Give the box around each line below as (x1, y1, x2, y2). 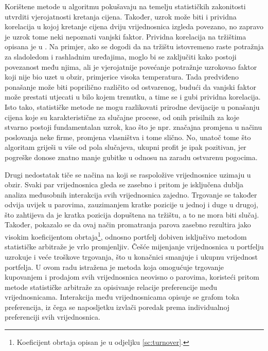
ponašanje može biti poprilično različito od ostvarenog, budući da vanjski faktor (5, 81, 256, 92)
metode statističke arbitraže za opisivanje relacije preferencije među (5, 281, 217, 292)
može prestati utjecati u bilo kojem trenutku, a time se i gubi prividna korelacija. (5, 91, 261, 102)
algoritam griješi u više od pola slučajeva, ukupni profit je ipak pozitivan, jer (5, 142, 246, 152)
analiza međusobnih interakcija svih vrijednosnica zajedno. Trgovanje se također (5, 189, 257, 200)
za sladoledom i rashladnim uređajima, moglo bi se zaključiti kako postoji (5, 51, 237, 62)
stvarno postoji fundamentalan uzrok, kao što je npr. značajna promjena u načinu (5, 122, 262, 132)
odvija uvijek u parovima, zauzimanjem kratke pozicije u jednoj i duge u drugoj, (5, 199, 258, 210)
